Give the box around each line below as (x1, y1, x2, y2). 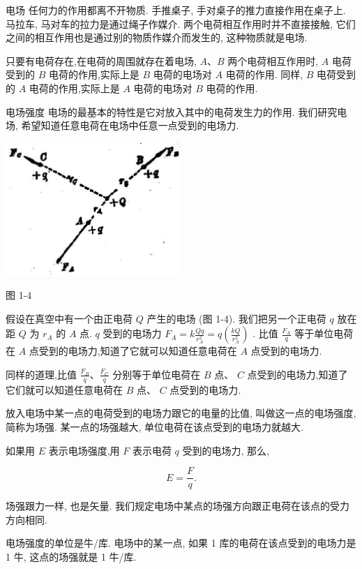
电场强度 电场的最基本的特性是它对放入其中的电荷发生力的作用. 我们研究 (6, 104, 338, 119)
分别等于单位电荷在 (112, 367, 201, 381)
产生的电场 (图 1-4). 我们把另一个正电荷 (146, 311, 326, 325)
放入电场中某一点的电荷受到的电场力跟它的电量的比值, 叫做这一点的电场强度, (6, 406, 356, 420)
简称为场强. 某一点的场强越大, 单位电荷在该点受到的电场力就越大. (6, 419, 303, 434)
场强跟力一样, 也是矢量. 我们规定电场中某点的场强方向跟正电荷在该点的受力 (6, 498, 350, 513)
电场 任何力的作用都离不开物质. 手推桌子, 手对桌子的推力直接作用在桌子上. (6, 3, 346, 17)
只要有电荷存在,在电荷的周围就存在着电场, (6, 53, 197, 68)
